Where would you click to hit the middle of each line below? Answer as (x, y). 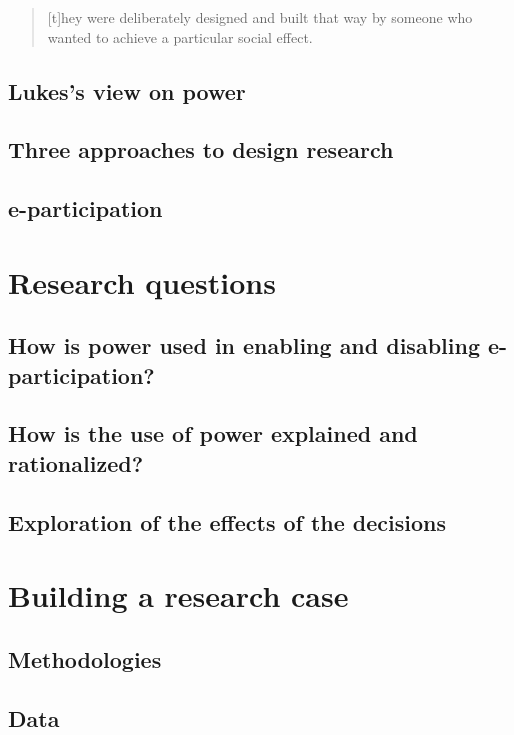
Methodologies (85, 658)
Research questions (142, 281)
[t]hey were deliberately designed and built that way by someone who (260, 17)
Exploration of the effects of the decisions (227, 521)
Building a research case (178, 595)
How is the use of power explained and (213, 433)
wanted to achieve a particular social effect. (180, 36)
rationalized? (76, 462)
